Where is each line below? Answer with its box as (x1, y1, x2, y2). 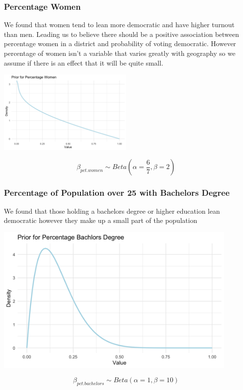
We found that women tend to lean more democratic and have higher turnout (4, 19, 235, 30)
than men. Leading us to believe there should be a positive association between (4, 29, 239, 39)
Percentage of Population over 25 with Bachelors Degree (4, 187, 230, 199)
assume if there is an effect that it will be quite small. (4, 57, 163, 68)
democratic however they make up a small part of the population (4, 215, 197, 225)
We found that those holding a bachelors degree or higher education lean (4, 205, 220, 216)
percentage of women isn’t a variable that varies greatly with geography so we (4, 48, 236, 58)
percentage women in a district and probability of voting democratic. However (4, 38, 236, 49)
